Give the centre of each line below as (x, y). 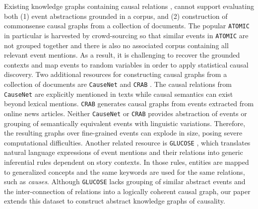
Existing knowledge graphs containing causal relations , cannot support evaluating (129, 6)
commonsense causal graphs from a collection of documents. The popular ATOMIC (127, 26)
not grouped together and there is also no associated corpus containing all (116, 45)
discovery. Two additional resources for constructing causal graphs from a (116, 74)
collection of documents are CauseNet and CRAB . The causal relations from (118, 84)
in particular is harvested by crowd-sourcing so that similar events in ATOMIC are (126, 35)
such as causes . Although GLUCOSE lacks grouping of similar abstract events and (125, 181)
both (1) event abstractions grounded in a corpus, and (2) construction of (116, 16)
